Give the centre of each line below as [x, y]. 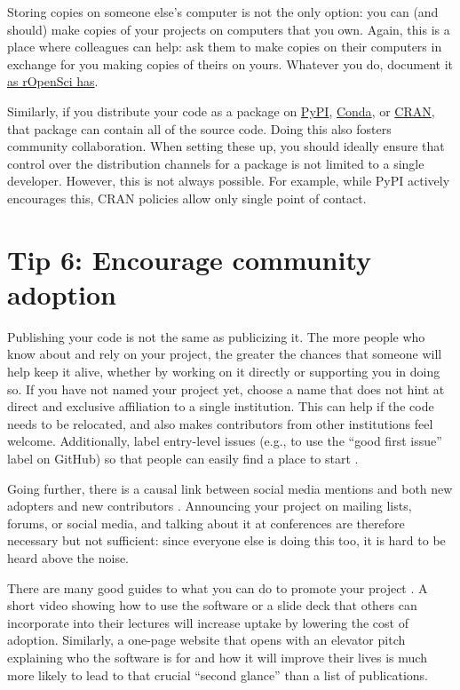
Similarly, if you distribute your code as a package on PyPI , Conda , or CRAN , [221, 111]
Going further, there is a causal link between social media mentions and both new [230, 488]
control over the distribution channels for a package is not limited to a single [216, 163]
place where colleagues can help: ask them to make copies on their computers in [225, 47]
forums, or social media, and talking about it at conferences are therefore [206, 523]
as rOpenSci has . [53, 81]
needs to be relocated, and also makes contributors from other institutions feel [220, 423]
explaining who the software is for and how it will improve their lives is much [217, 657]
